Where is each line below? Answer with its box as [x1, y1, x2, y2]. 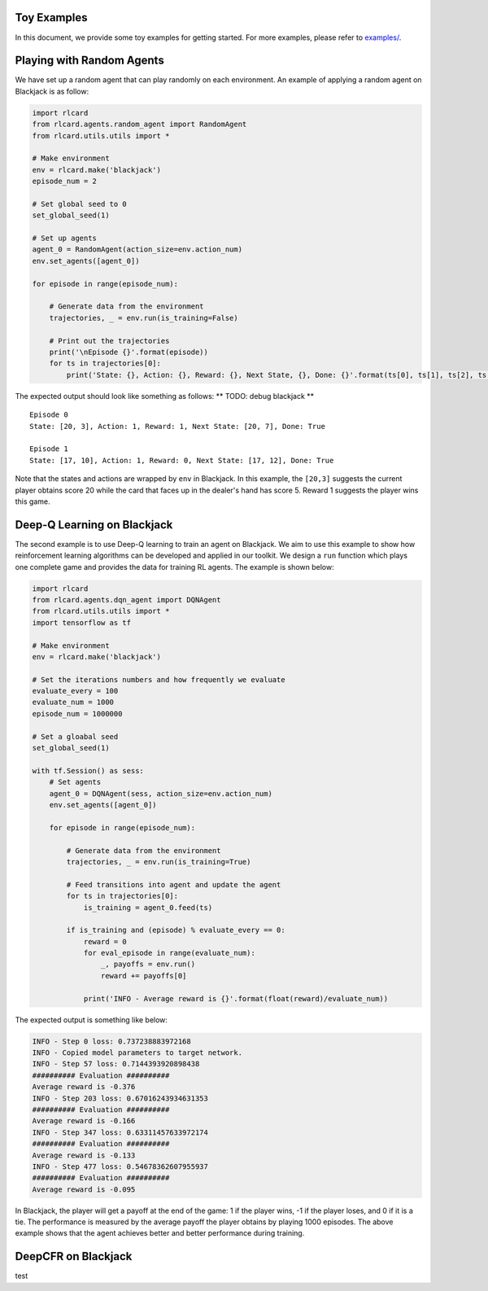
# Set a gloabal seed [32, 732, 119, 741]
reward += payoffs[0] [100, 971, 187, 980]
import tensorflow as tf [32, 618, 132, 627]
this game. [15, 497, 50, 506]
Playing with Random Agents [15, 54, 164, 68]
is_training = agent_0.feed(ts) [83, 903, 213, 912]
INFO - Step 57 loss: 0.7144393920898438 [32, 1059, 200, 1069]
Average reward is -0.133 [32, 1150, 136, 1160]
